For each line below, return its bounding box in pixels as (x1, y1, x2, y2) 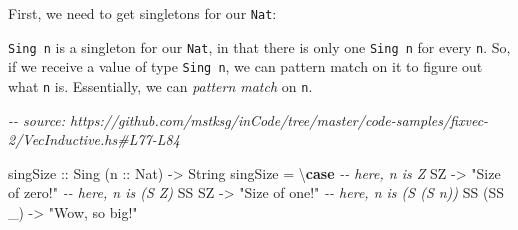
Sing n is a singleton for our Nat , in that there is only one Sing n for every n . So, (8, 36, 511, 57)
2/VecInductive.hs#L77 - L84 (8, 129, 180, 150)
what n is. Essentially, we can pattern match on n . (8, 75, 313, 96)
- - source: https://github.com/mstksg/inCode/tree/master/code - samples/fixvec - (8, 109, 489, 130)
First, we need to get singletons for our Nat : (8, 3, 277, 23)
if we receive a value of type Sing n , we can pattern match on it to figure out (8, 56, 483, 77)
